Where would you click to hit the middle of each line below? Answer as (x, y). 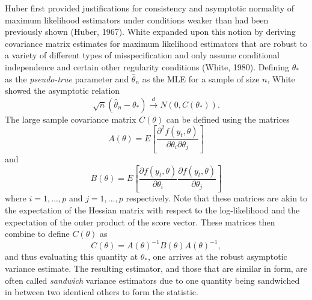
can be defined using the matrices (228, 119)
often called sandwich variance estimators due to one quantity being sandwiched (152, 280)
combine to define (37, 234)
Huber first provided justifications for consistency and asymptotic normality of (149, 8)
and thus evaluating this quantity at (72, 256)
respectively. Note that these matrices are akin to (217, 198)
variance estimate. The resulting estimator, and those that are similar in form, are (156, 268)
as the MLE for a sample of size (201, 78)
